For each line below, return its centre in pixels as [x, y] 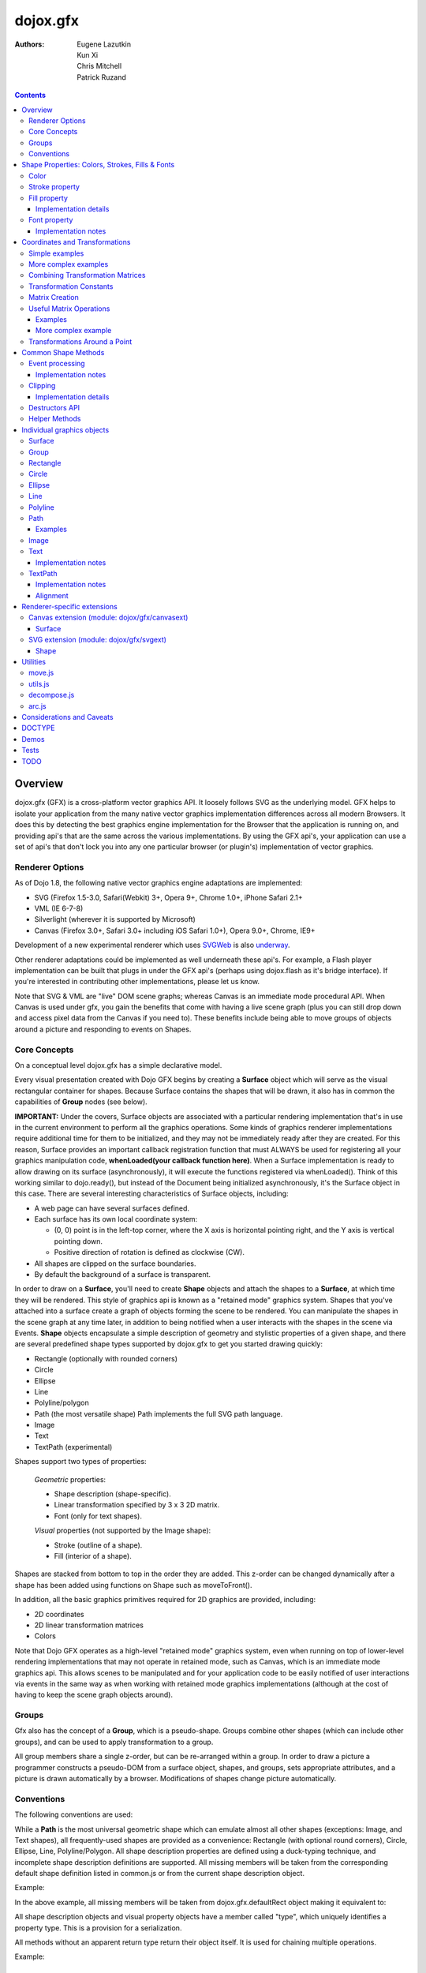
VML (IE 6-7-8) [59, 908]
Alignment [52, 595]
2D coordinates [59, 1614]
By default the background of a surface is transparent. [123, 1275]
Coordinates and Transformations [76, 242]
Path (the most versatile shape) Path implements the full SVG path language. [159, 1413]
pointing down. [78, 1241]
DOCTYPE [38, 728]
